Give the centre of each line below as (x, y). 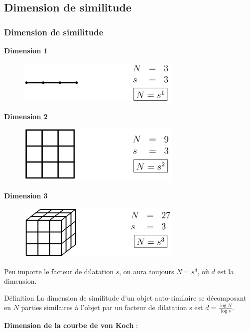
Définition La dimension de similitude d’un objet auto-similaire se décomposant (125, 297)
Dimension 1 (26, 50)
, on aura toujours (147, 271)
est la (226, 271)
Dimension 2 (26, 116)
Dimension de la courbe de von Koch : (71, 325)
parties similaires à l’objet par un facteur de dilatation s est (112, 307)
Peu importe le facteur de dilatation (59, 271)
